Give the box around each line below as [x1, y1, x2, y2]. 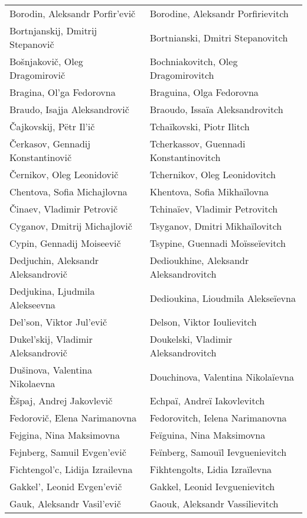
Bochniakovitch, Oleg [149, 54, 238, 68]
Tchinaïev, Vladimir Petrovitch [149, 202, 278, 215]
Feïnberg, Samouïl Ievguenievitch [149, 445, 287, 459]
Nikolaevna [9, 377, 55, 390]
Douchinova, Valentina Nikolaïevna [149, 369, 294, 384]
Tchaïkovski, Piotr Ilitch [149, 120, 250, 133]
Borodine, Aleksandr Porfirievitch [149, 7, 289, 20]
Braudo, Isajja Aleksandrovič [9, 102, 129, 116]
